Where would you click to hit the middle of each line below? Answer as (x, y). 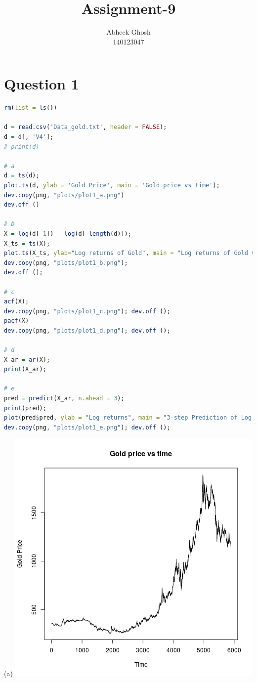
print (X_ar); (25, 369)
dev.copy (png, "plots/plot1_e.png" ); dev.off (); (87, 427)
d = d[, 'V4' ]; (29, 137)
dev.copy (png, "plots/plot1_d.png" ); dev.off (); (87, 330)
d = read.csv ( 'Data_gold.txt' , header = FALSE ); (86, 127)
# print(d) (22, 147)
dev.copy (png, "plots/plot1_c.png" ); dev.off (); (87, 311)
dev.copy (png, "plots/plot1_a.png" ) (64, 195)
